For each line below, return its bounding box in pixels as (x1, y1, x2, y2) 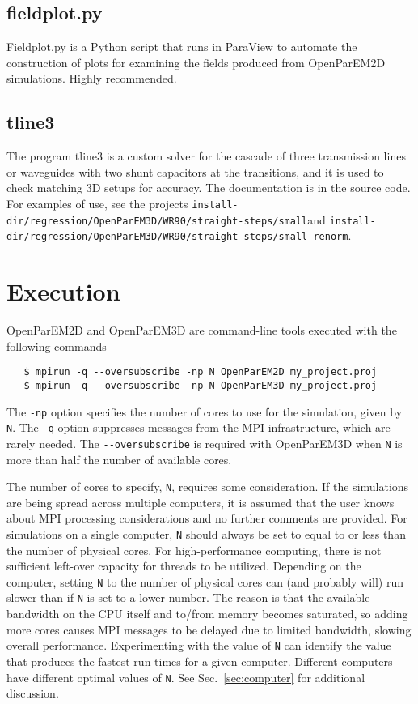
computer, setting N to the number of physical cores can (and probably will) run (6, 573, 404, 590)
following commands (6, 337, 107, 354)
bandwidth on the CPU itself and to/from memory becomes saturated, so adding (6, 605, 408, 622)
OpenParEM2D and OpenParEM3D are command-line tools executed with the (6, 322, 397, 339)
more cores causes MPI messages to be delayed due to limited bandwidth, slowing (6, 621, 412, 638)
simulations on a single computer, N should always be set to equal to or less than (6, 525, 406, 542)
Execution (6, 275, 120, 308)
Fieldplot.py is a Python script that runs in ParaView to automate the (6, 38, 357, 55)
